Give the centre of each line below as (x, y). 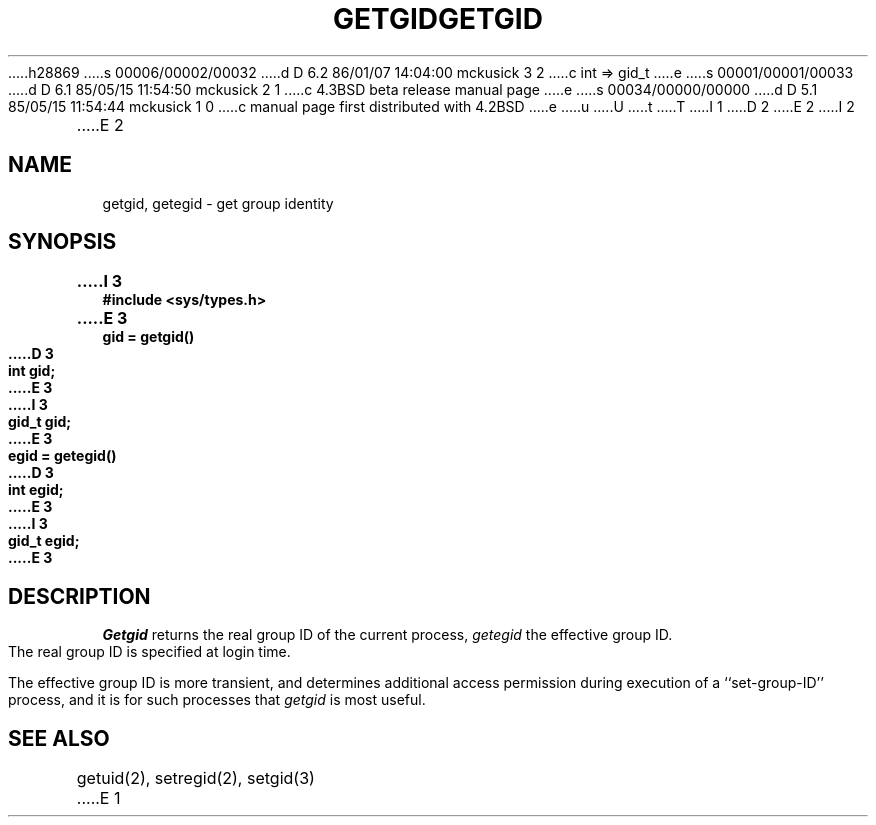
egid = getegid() (62, 456)
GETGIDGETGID (438, 19)
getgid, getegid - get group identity (218, 203)
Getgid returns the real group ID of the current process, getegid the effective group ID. (387, 635)
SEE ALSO (59, 738)
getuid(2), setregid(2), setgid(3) (195, 778)
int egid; (36, 490)
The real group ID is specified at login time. (149, 652)
